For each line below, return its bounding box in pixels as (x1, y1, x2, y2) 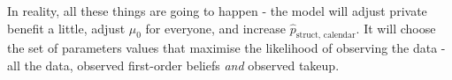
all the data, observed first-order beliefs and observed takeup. (7, 55, 340, 74)
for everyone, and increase (145, 18, 287, 37)
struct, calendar (295, 31, 356, 40)
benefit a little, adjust (7, 18, 126, 37)
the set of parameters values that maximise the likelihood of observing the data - (7, 39, 446, 57)
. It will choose (356, 18, 436, 37)
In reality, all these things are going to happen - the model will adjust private (7, 2, 427, 19)
